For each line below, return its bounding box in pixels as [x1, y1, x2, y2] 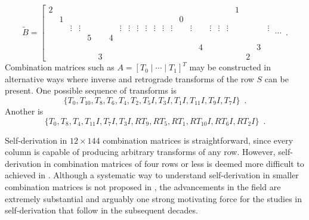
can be [264, 72, 289, 85]
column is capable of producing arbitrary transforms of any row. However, [5, 145, 276, 158]
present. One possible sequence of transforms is [5, 84, 177, 97]
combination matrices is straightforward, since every [103, 134, 293, 146]
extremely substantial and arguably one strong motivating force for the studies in [5, 192, 302, 204]
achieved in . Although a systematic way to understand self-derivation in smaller [5, 169, 299, 181]
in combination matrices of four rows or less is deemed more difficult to [44, 157, 304, 169]
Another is [5, 104, 44, 117]
